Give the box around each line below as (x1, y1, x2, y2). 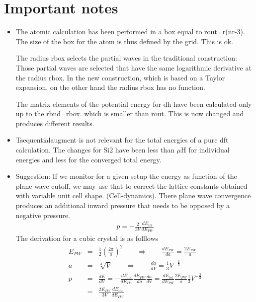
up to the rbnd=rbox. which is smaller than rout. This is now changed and (15, 108, 244, 119)
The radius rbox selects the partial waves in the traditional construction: (15, 53, 237, 63)
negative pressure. (15, 210, 70, 220)
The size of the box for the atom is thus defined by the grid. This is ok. (15, 36, 233, 46)
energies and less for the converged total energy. (15, 154, 162, 164)
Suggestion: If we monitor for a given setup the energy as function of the (15, 171, 237, 181)
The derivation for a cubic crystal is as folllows (15, 233, 159, 243)
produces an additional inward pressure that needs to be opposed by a (15, 200, 230, 211)
